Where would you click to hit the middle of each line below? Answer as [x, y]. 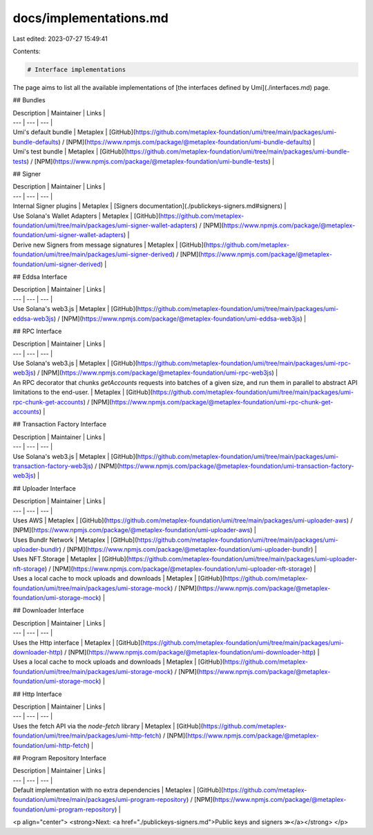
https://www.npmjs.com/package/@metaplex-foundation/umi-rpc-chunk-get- [222, 402]
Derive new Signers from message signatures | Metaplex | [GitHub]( [109, 245]
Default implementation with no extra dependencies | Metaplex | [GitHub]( [118, 790]
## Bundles [29, 100]
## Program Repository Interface [59, 758]
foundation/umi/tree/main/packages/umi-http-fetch [86, 735]
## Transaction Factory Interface [60, 424]
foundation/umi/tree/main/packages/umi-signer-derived [93, 254]
